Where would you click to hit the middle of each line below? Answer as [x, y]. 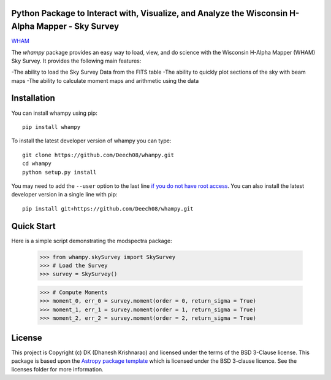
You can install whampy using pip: [54, 113]
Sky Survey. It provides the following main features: [76, 61]
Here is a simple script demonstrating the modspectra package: [92, 241]
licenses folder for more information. [57, 370]
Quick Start [33, 226]
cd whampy [37, 164]
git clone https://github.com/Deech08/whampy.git [98, 155]
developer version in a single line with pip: [64, 195]
